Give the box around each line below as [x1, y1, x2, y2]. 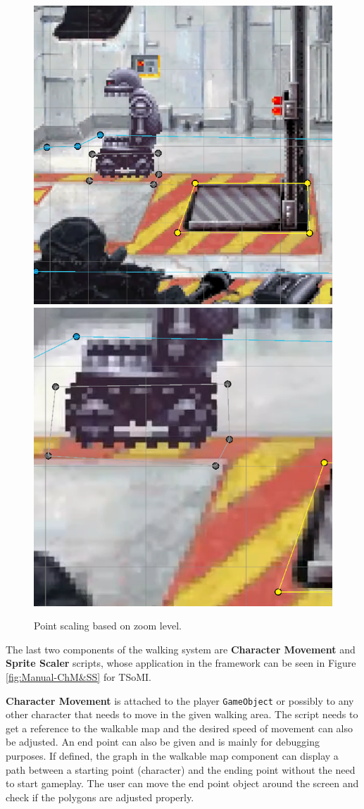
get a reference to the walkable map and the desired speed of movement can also [6, 720, 353, 735]
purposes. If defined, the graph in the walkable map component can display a [6, 748, 339, 763]
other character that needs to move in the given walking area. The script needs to [6, 707, 358, 722]
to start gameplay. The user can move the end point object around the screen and [6, 776, 359, 791]
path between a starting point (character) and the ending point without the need [6, 762, 356, 777]
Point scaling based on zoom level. [34, 618, 182, 633]
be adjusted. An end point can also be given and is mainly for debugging [6, 734, 320, 749]
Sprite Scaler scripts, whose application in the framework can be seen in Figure [6, 656, 356, 670]
